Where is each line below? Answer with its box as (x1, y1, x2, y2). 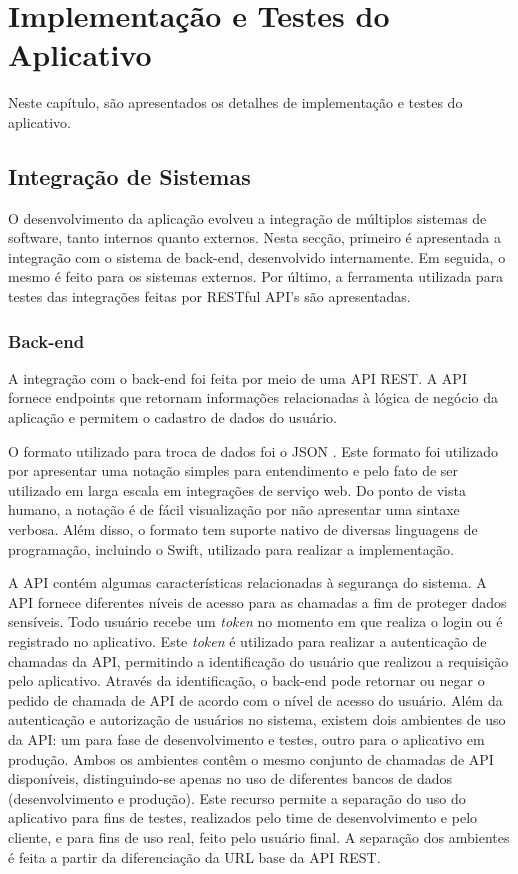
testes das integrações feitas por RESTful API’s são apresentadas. (8, 286, 411, 307)
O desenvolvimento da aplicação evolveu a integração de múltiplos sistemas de (8, 207, 487, 228)
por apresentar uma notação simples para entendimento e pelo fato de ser (8, 460, 459, 481)
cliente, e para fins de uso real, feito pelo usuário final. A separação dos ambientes (8, 826, 510, 847)
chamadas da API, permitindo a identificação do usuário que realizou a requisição (8, 650, 509, 671)
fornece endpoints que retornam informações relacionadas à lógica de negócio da (8, 387, 499, 408)
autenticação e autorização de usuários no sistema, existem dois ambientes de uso (8, 709, 506, 730)
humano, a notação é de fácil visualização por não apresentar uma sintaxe (8, 499, 460, 520)
